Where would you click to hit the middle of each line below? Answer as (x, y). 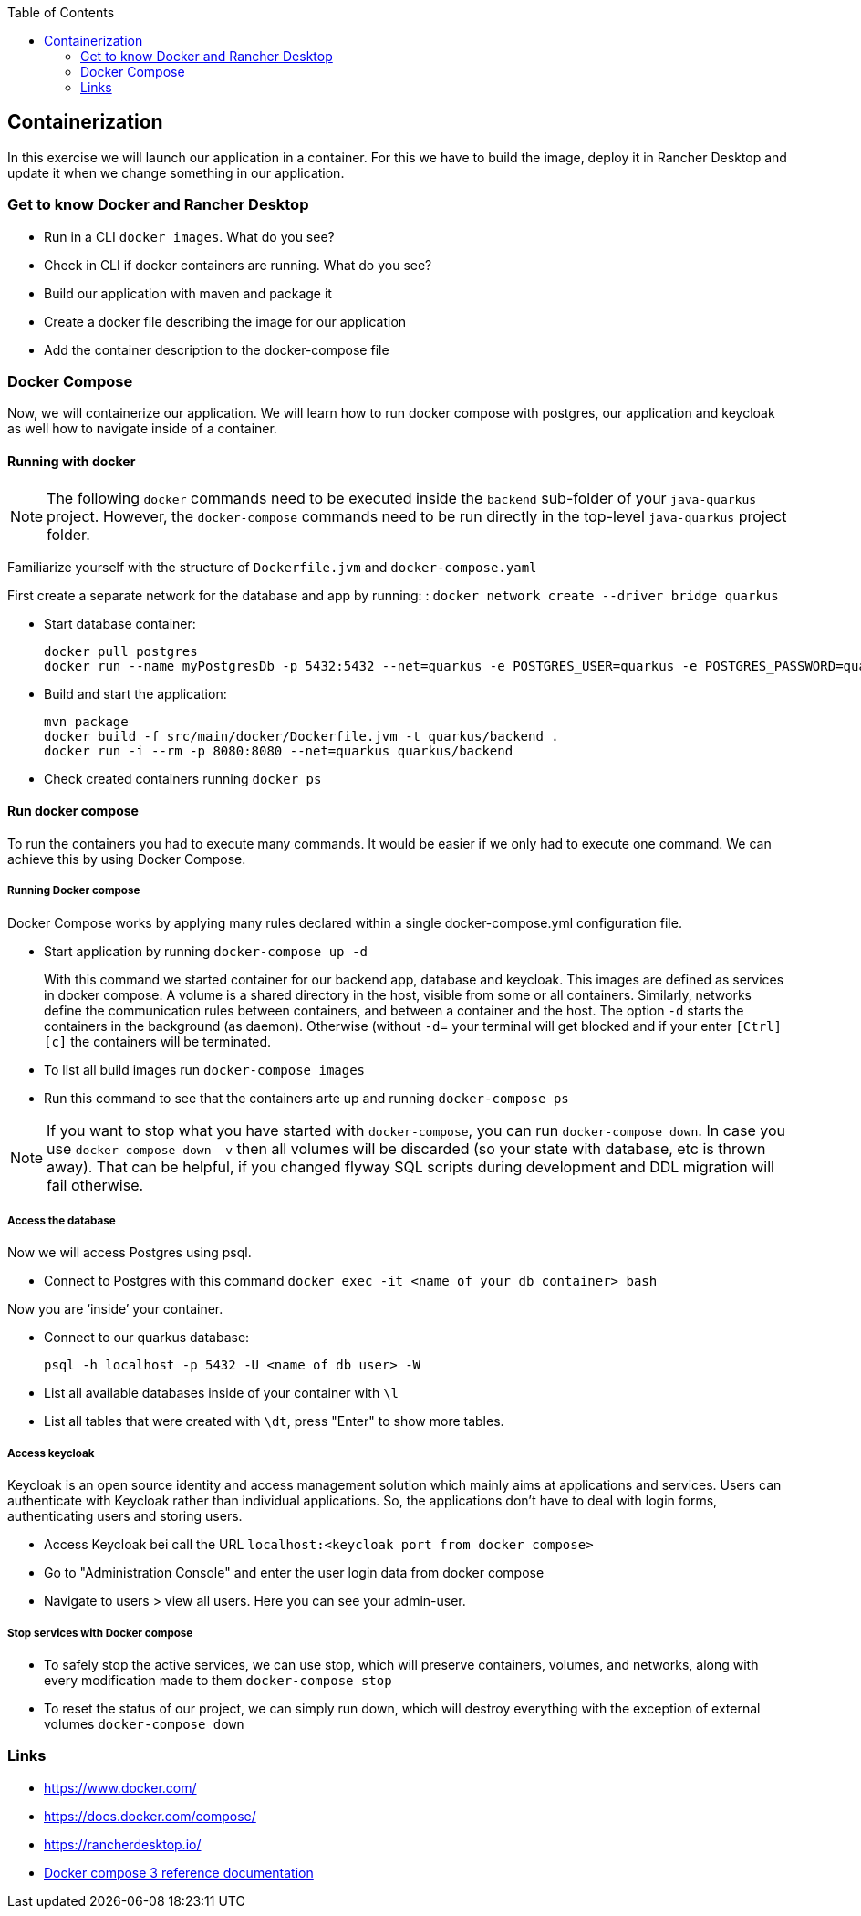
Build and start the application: (135, 693)
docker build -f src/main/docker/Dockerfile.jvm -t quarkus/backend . (301, 736)
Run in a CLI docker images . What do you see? (189, 236)
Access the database (62, 1220)
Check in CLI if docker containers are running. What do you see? (238, 265)
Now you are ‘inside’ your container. (115, 1309)
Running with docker (72, 461)
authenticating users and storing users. (125, 1516)
